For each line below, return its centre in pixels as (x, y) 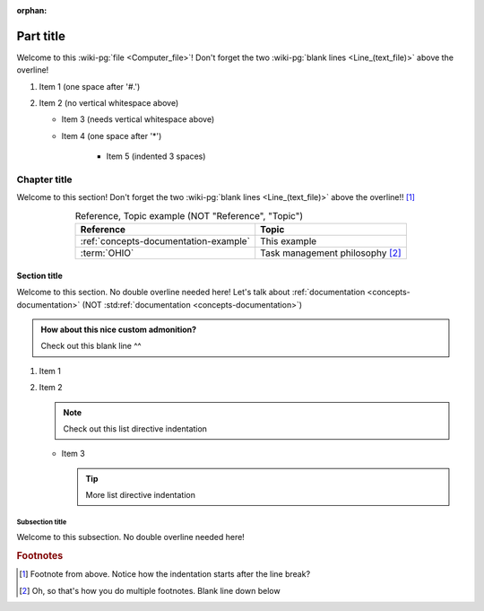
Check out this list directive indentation (135, 428)
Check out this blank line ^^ (91, 346)
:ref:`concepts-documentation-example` (165, 241)
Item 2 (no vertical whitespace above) (109, 103)
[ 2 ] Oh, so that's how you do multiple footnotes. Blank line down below (150, 590)
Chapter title (44, 179)
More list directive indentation (141, 495)
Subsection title (42, 522)
